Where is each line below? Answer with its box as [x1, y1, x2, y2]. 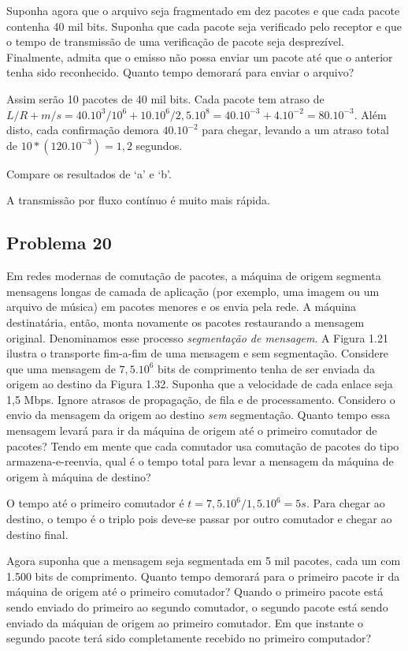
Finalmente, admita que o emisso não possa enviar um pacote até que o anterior [6, 48, 393, 65]
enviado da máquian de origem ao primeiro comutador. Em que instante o [6, 614, 364, 630]
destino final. [6, 526, 69, 542]
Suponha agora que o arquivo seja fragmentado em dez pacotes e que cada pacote [6, 2, 400, 18]
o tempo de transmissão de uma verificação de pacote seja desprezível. [6, 33, 344, 50]
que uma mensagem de [6, 360, 116, 376]
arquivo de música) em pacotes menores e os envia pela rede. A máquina [6, 298, 357, 315]
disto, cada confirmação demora [6, 122, 159, 138]
